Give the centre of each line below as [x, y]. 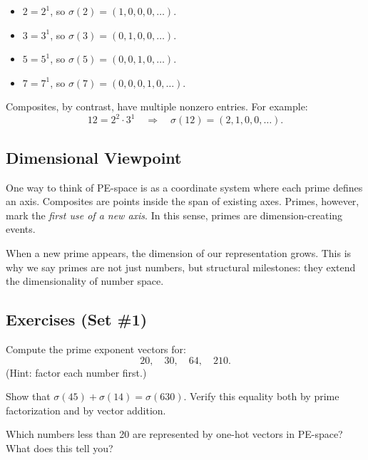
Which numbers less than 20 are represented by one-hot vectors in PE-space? [174, 434]
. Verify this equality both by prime [261, 396]
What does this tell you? [60, 448]
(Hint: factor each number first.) [76, 372]
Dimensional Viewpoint [94, 157]
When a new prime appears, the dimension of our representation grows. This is [179, 253]
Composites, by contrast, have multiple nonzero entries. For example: [157, 106]
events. [21, 229]
